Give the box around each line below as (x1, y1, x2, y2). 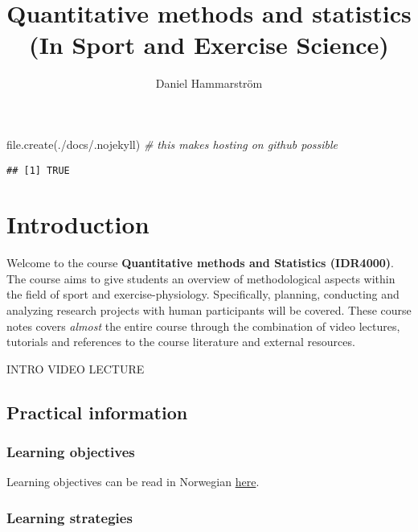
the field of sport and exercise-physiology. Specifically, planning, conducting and (6, 286, 400, 303)
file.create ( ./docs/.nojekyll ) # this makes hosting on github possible (6, 135, 338, 152)
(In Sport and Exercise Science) (29, 28, 389, 61)
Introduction (6, 208, 150, 241)
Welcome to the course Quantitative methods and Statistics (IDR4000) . (6, 254, 394, 271)
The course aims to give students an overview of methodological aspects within (6, 270, 395, 287)
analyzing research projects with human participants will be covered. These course (6, 302, 412, 319)
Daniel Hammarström (155, 75, 263, 92)
